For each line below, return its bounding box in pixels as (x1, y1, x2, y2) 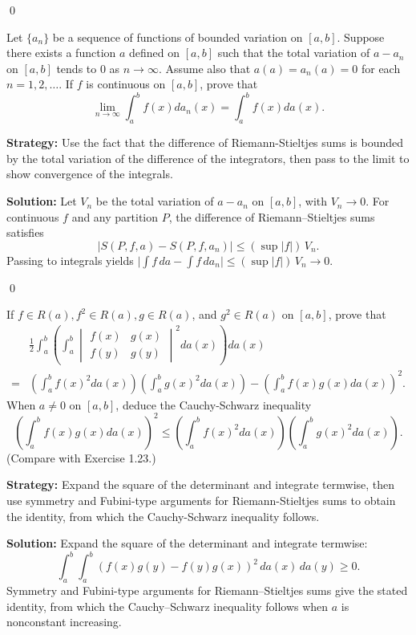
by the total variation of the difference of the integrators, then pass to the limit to (6, 149, 410, 166)
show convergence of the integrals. (6, 165, 173, 182)
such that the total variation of (217, 44, 370, 61)
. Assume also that (158, 59, 251, 76)
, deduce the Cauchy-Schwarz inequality (115, 396, 312, 413)
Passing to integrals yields (6, 251, 134, 268)
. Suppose (337, 28, 385, 45)
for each (361, 59, 401, 76)
